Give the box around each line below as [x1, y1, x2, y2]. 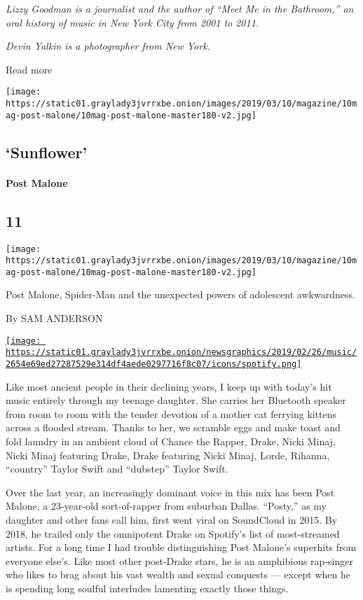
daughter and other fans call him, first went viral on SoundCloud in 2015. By [6, 512, 338, 526]
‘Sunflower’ [6, 141, 88, 162]
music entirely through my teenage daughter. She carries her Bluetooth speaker [6, 393, 346, 407]
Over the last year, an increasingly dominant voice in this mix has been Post [6, 484, 335, 499]
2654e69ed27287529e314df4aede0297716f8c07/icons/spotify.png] [6, 358, 302, 369]
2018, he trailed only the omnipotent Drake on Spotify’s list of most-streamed [6, 526, 340, 540]
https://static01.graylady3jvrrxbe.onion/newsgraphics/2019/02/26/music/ [6, 347, 357, 358]
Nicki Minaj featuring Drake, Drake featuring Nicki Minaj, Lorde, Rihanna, [6, 447, 330, 462]
